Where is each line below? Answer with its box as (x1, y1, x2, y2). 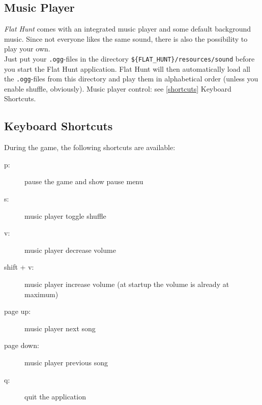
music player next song (24, 323, 96, 333)
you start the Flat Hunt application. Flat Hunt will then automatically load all (4, 63, 250, 74)
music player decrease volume (24, 244, 116, 255)
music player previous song (24, 357, 108, 367)
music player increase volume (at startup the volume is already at (24, 279, 229, 290)
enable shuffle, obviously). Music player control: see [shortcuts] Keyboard (4, 83, 231, 94)
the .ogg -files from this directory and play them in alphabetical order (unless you (4, 73, 258, 84)
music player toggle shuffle (24, 210, 106, 221)
